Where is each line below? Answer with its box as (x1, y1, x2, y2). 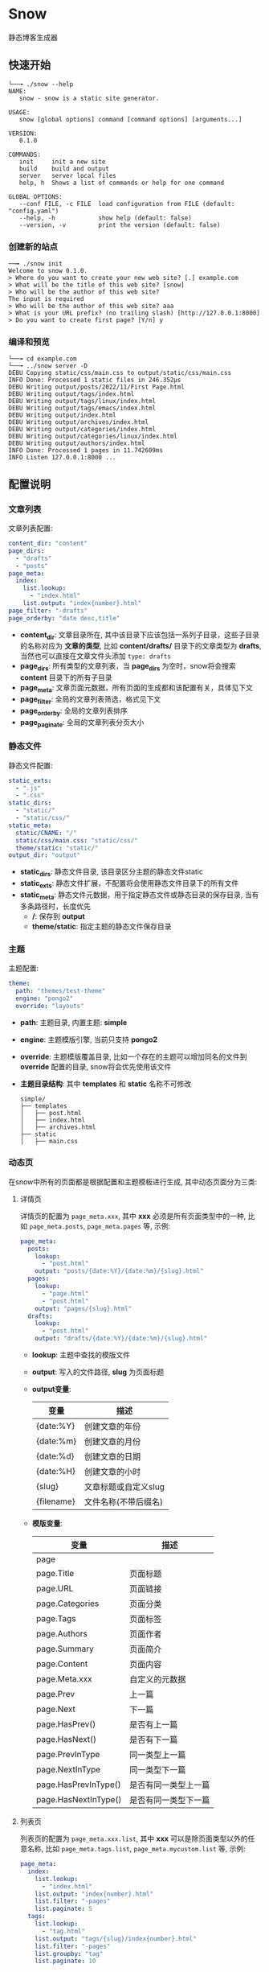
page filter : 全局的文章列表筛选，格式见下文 (19, 694, 161, 706)
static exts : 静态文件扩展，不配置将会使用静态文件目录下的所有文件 (19, 879, 239, 890)
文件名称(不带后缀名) (84, 1496, 163, 1508)
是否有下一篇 (129, 1735, 178, 1746)
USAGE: (8, 108, 31, 117)
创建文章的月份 (84, 1436, 141, 1447)
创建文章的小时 (84, 1466, 141, 1477)
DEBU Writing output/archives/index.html (8, 418, 149, 426)
